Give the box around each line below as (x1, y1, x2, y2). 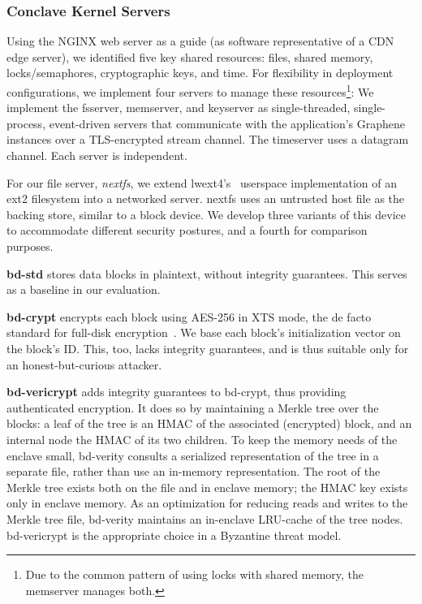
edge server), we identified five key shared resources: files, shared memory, (6, 48, 373, 65)
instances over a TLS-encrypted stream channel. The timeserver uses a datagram (6, 131, 409, 148)
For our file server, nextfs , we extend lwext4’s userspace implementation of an (6, 174, 398, 191)
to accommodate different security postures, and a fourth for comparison (6, 222, 368, 239)
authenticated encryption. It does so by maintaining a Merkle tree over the (6, 399, 379, 416)
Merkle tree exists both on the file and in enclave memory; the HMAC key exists (6, 478, 408, 495)
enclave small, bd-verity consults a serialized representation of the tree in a (6, 447, 379, 464)
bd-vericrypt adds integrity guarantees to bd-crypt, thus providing (6, 383, 347, 400)
